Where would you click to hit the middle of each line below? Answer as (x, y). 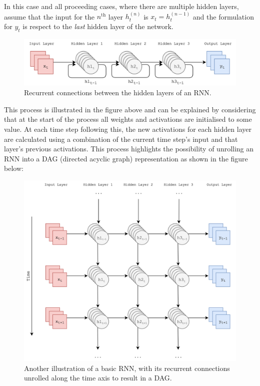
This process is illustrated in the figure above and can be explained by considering (130, 109)
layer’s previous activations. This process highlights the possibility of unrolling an (129, 149)
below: (14, 168)
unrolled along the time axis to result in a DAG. (98, 378)
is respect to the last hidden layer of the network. (98, 26)
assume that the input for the (49, 16)
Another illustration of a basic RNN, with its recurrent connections (127, 368)
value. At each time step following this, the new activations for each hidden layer (128, 129)
